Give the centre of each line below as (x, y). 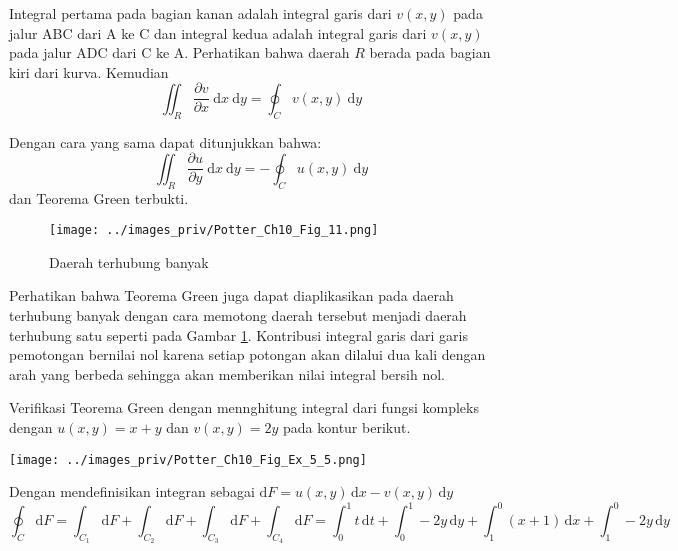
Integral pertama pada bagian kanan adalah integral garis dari (200, 13)
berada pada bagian (430, 52)
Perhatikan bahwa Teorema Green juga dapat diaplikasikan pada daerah (231, 295)
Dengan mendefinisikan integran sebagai (132, 491)
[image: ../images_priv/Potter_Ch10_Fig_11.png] (214, 230)
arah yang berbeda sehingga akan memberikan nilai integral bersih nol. (227, 373)
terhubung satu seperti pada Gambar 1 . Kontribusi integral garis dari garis (238, 334)
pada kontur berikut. (347, 426)
